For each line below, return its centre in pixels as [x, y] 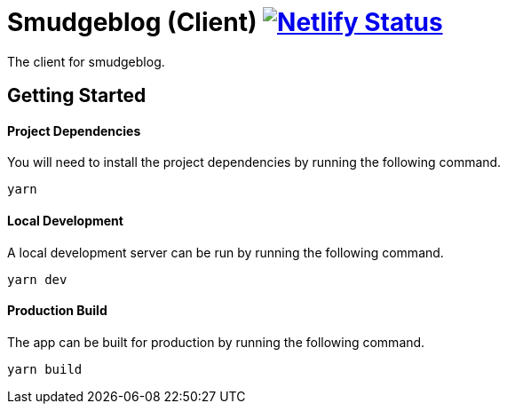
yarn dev [37, 279]
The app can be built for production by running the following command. [216, 342]
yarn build [45, 369]
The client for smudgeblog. [86, 61]
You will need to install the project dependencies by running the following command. [254, 162]
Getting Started [77, 96]
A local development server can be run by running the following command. [226, 252]
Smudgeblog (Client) [132, 22]
